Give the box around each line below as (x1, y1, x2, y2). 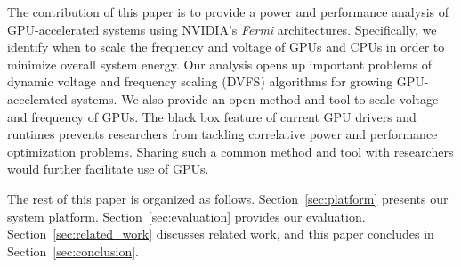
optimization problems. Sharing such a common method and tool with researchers (7, 142, 454, 160)
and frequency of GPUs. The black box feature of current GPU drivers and (7, 107, 417, 125)
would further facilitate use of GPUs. (7, 159, 209, 178)
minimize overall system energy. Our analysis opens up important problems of (7, 54, 433, 73)
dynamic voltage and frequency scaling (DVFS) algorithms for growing (7, 72, 393, 91)
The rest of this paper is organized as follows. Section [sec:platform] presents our (7, 189, 449, 207)
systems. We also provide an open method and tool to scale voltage (71, 89, 439, 108)
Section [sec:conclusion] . (7, 241, 139, 260)
